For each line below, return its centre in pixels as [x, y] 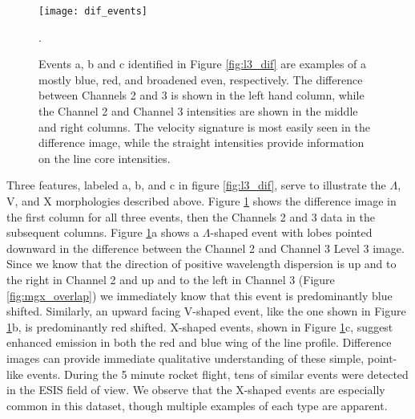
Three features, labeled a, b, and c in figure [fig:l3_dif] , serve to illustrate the [196, 185]
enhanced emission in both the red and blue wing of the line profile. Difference [199, 342]
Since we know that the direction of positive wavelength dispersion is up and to [201, 264]
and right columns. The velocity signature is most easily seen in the [204, 126]
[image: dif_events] [93, 11]
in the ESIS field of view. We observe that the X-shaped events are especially [196, 390]
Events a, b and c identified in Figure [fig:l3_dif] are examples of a [203, 64]
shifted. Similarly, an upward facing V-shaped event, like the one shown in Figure [206, 311]
